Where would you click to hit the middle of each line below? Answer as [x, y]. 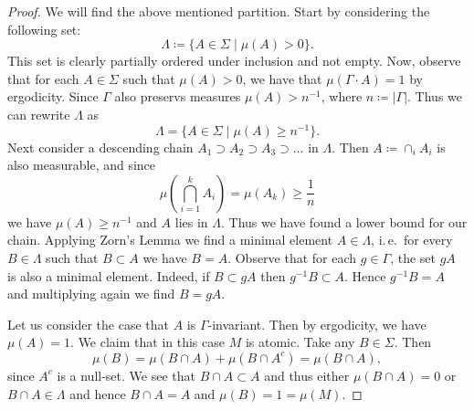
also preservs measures [178, 96]
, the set [413, 258]
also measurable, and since [82, 165]
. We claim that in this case [147, 342]
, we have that [282, 78]
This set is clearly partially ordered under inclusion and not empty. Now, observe [234, 61]
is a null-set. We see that [126, 375]
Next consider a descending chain [100, 147]
